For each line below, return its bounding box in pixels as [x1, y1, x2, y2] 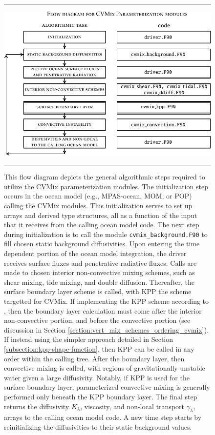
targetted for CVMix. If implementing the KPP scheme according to [4, 296, 209, 306]
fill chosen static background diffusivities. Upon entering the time [4, 238, 200, 249]
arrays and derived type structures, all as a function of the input [4, 210, 197, 220]
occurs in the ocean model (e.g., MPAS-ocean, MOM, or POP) [4, 191, 192, 201]
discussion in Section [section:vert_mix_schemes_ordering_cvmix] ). [4, 324, 209, 335]
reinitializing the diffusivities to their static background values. [4, 421, 192, 432]
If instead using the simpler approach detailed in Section [4, 334, 173, 344]
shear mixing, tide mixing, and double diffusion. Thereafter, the [4, 277, 194, 287]
